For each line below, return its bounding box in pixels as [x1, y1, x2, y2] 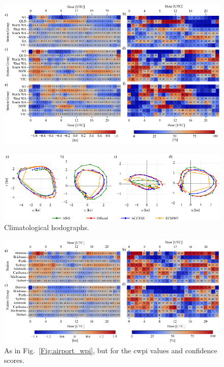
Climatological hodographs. [4, 222, 89, 233]
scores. [4, 355, 24, 365]
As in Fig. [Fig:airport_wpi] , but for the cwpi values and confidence [4, 345, 217, 355]
